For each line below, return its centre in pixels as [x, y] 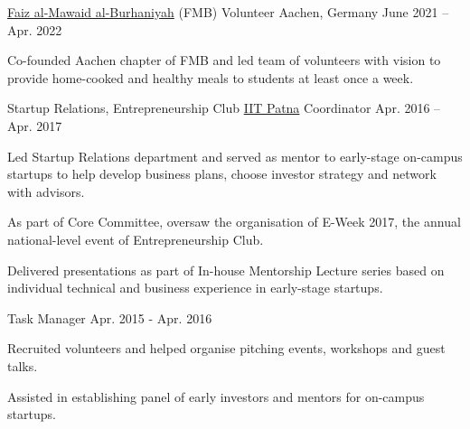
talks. [23, 365]
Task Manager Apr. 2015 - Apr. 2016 [110, 317]
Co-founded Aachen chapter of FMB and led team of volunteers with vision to [224, 60]
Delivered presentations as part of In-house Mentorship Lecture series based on [226, 270]
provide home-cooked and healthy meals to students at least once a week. [211, 77]
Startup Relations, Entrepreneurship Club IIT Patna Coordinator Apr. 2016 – [224, 108]
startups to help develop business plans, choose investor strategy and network [222, 174]
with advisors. [46, 191]
